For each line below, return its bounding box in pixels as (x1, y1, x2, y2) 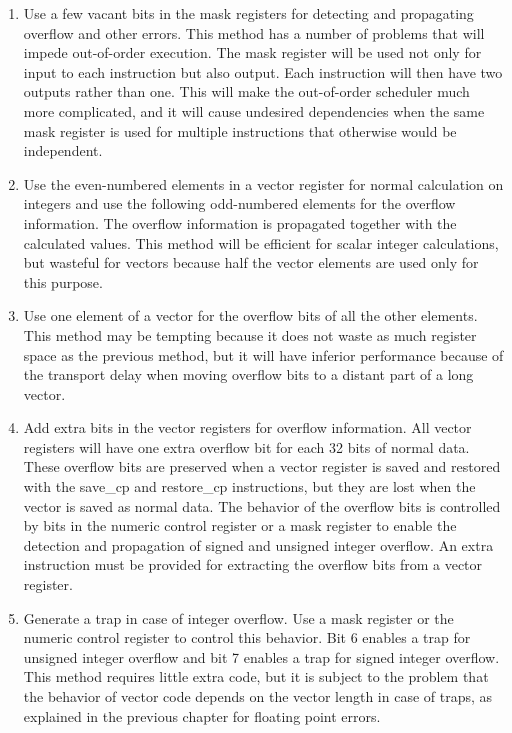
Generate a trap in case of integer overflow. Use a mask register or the (23, 607, 454, 628)
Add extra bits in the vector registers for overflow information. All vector (23, 417, 472, 438)
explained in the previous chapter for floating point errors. (23, 705, 381, 726)
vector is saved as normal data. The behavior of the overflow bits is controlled (23, 495, 501, 516)
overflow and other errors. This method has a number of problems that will (23, 22, 485, 43)
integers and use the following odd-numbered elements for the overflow (23, 193, 456, 214)
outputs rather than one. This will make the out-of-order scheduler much (23, 81, 470, 102)
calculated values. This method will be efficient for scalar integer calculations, (23, 232, 499, 253)
